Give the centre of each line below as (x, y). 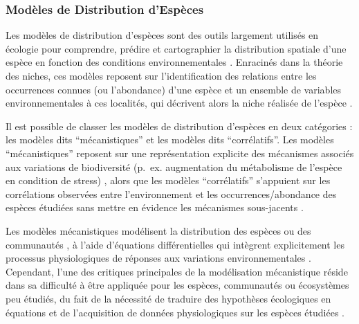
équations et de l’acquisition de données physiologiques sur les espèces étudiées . (175, 312)
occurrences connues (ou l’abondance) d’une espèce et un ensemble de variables (174, 89)
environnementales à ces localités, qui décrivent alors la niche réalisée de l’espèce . (179, 103)
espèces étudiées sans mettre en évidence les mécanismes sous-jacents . (155, 207)
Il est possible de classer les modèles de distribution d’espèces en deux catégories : (179, 126)
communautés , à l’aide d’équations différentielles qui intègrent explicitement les (175, 244)
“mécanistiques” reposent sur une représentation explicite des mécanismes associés (180, 153)
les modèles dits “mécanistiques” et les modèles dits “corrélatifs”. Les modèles (170, 139)
